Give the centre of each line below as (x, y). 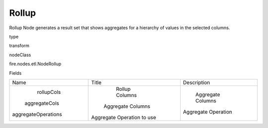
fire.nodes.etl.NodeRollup (35, 64)
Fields (15, 73)
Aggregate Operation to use (124, 117)
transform (19, 46)
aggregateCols (42, 103)
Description (197, 83)
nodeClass (20, 55)
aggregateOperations (37, 114)
